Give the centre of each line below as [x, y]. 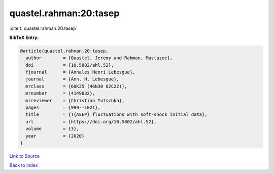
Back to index [24, 165]
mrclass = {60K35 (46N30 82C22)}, [76, 86]
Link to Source [25, 156]
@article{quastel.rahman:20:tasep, [64, 51]
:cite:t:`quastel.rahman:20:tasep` [43, 28]
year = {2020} [55, 136]
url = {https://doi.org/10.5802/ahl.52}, [91, 122]
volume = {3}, [53, 129]
